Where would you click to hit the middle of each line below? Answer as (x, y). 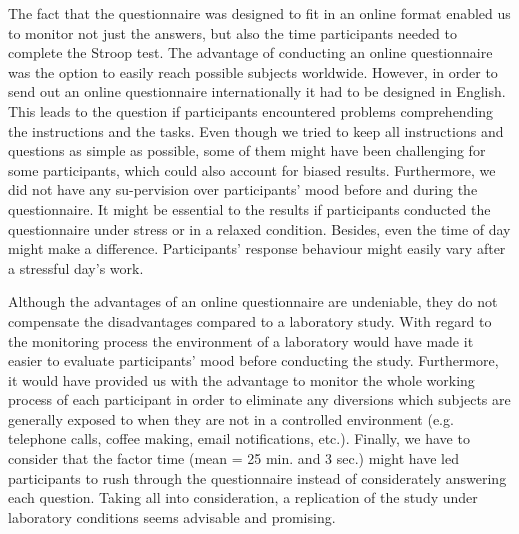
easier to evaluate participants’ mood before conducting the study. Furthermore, (253, 360)
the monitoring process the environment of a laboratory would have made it (241, 340)
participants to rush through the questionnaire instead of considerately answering (257, 477)
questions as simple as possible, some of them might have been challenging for (247, 150)
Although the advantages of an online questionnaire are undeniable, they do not (253, 301)
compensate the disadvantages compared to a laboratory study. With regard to (250, 320)
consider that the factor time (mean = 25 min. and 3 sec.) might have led (233, 458)
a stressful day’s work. (76, 267)
